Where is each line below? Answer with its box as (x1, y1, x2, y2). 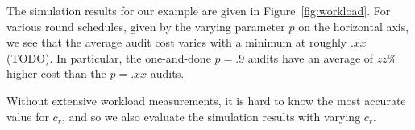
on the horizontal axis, (298, 18, 409, 35)
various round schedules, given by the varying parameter (6, 18, 285, 35)
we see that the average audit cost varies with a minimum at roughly (6, 34, 347, 51)
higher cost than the (6, 65, 106, 82)
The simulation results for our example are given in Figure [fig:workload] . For (6, 2, 391, 18)
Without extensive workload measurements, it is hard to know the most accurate (6, 91, 406, 108)
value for (6, 108, 49, 124)
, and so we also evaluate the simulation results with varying (61, 108, 361, 124)
